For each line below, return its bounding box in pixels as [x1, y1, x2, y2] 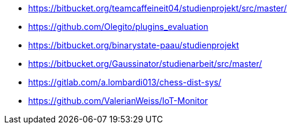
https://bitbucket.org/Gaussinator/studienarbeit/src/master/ [28, 59, 262, 69]
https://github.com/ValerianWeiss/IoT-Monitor [28, 96, 208, 106]
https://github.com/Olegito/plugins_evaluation [28, 21, 209, 32]
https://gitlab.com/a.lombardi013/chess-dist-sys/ [28, 77, 221, 87]
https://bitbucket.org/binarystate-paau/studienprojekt [28, 40, 239, 50]
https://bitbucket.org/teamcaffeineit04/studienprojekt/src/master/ [28, 3, 287, 13]
